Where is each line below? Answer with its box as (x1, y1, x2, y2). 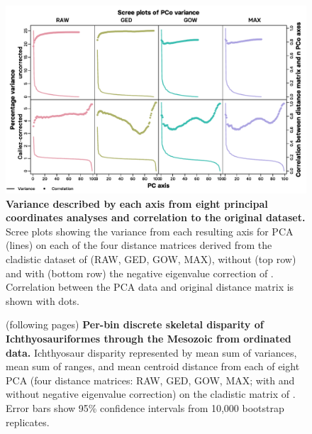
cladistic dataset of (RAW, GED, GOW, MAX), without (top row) (6, 251, 296, 266)
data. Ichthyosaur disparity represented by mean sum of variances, (6, 345, 297, 360)
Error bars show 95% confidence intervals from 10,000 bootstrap (6, 400, 284, 415)
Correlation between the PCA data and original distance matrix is (6, 279, 294, 294)
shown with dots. (6, 293, 79, 308)
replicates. (6, 414, 50, 429)
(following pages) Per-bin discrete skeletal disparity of (6, 317, 264, 332)
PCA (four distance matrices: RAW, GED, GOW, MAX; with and (6, 372, 295, 387)
